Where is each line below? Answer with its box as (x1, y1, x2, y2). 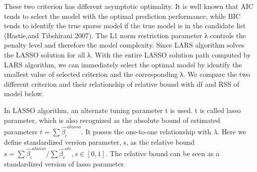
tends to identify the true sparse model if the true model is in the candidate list (4, 20, 246, 31)
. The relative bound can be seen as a (105, 148, 219, 158)
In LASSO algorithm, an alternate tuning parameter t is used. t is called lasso (4, 105, 241, 115)
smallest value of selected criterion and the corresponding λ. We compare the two (4, 69, 250, 79)
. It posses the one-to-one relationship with (81, 126, 211, 136)
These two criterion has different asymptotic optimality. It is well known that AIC (4, 1, 254, 11)
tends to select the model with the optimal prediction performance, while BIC (4, 10, 241, 21)
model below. (4, 88, 44, 99)
